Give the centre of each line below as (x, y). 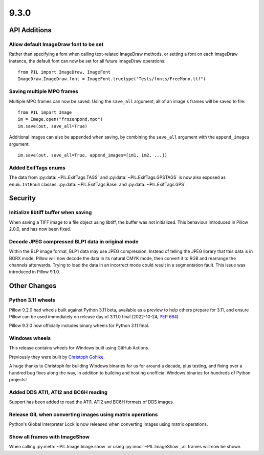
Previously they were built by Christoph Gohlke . (57, 357)
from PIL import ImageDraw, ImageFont (64, 72)
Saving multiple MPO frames (44, 91)
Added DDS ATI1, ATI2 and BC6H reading (58, 392)
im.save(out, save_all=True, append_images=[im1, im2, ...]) (92, 155)
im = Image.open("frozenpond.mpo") (60, 119)
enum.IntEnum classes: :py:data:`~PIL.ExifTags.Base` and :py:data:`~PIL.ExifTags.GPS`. (98, 184)
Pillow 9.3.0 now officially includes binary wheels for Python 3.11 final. (79, 325)
